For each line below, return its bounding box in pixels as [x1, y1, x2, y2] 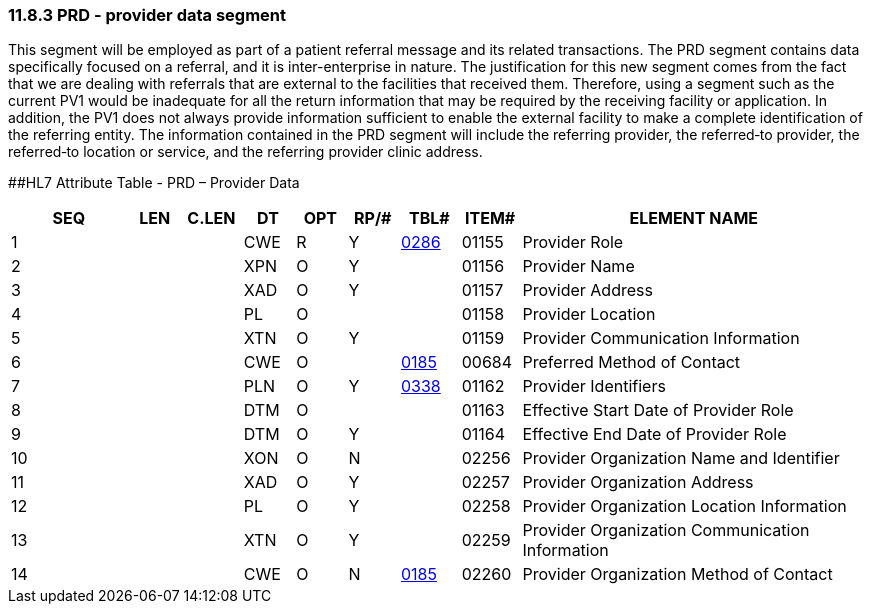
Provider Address [522, 280, 653, 301]
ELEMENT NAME [629, 208, 759, 229]
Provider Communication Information [522, 328, 800, 349]
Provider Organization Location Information [522, 496, 847, 517]
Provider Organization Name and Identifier [522, 448, 840, 469]
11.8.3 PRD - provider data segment [8, 5, 286, 25]
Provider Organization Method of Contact [522, 564, 833, 585]
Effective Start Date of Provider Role [522, 400, 794, 421]
